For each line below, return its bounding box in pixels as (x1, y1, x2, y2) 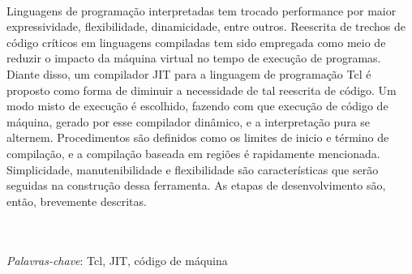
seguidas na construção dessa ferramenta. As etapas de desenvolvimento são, (6, 177, 386, 194)
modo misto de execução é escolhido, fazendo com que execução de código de (6, 97, 388, 114)
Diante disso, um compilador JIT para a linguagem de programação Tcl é (6, 65, 371, 82)
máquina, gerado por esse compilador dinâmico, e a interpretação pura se (6, 113, 371, 130)
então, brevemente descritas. (6, 192, 147, 209)
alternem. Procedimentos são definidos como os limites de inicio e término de (6, 129, 389, 146)
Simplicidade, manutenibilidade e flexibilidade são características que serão (6, 161, 379, 178)
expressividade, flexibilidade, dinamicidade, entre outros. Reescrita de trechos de (6, 18, 406, 35)
